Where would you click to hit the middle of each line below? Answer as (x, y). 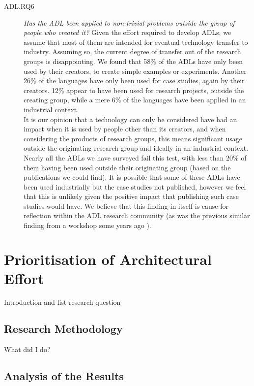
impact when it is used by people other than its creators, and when (125, 129)
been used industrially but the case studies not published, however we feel (135, 186)
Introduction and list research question (62, 302)
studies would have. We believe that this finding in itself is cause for (126, 206)
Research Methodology (63, 328)
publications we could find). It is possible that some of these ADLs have (132, 177)
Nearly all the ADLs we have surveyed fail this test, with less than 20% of (135, 157)
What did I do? (27, 349)
